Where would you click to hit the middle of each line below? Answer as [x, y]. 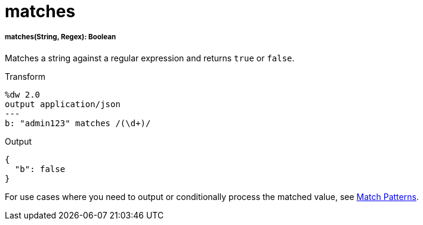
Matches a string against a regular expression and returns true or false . [150, 58]
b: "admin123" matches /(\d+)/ [78, 123]
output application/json [63, 104]
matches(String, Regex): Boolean [61, 37]
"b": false [40, 169]
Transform [25, 76]
